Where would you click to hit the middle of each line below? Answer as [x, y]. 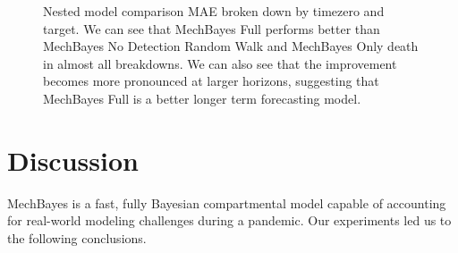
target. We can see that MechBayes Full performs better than [212, 28]
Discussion [73, 160]
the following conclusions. [77, 237]
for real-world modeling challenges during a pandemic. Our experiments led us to [229, 220]
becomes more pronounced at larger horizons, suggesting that [211, 81]
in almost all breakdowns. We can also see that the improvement [220, 63]
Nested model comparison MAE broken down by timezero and [214, 11]
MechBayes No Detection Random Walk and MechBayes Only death [231, 46]
